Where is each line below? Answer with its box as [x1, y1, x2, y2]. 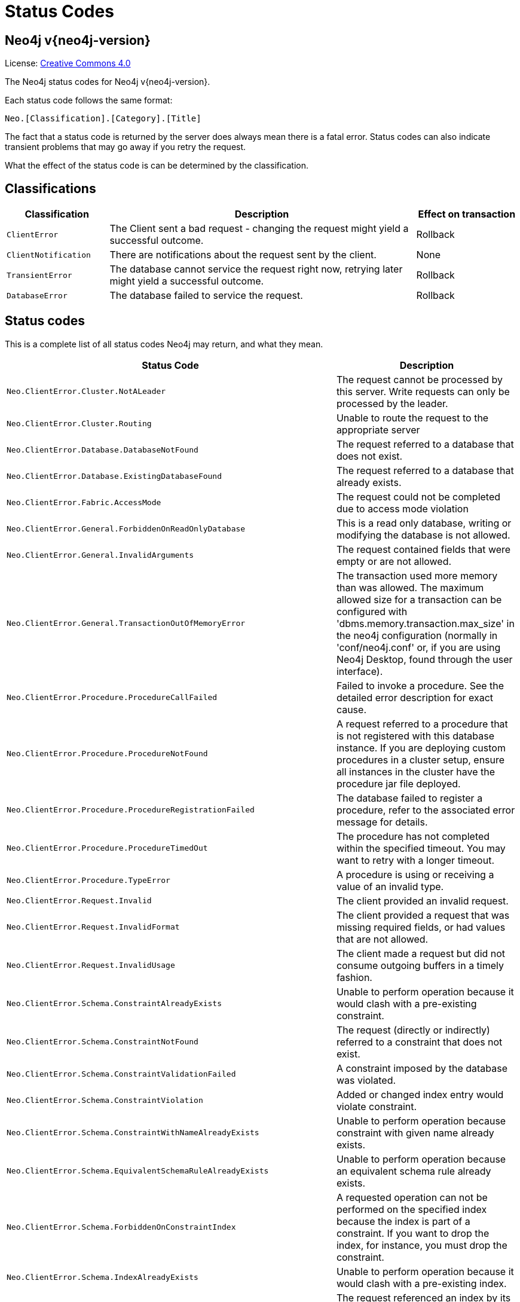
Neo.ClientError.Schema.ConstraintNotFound [7, 1037, 198, 1047]
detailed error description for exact [336, 691, 493, 704]
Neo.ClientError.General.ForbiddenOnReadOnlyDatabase [7, 524, 246, 534]
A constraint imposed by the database [336, 1062, 507, 1074]
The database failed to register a [336, 791, 483, 804]
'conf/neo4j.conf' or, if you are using [336, 641, 501, 653]
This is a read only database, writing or [336, 516, 512, 529]
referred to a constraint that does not [336, 1035, 503, 1048]
